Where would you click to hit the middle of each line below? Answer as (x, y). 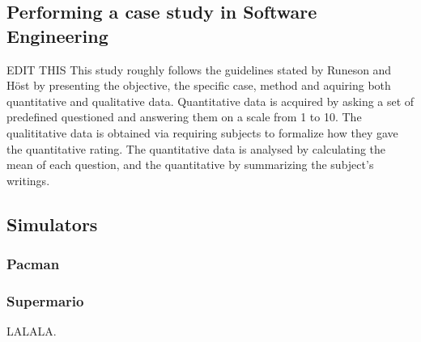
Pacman (33, 264)
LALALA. (32, 331)
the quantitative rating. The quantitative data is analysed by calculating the (196, 148)
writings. (28, 180)
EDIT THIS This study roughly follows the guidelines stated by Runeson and (199, 69)
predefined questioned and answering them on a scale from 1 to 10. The (184, 117)
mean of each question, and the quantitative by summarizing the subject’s (190, 165)
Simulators (52, 224)
